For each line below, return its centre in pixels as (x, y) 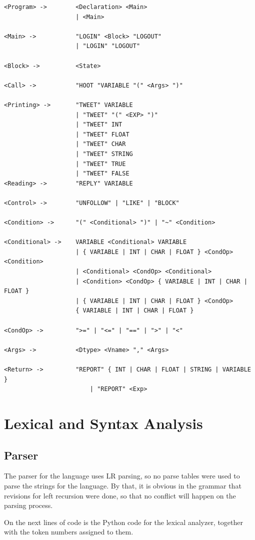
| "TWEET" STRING (104, 154)
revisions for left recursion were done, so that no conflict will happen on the (120, 495)
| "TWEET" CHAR (101, 144)
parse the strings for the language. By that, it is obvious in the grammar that (123, 485)
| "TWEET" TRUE (101, 164)
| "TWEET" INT (99, 125)
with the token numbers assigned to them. (69, 532)
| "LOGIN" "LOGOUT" (108, 46)
